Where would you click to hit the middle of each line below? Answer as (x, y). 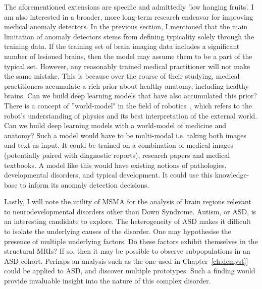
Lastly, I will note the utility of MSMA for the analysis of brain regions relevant (128, 201)
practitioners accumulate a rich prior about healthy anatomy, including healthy (126, 85)
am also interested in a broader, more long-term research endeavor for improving (129, 16)
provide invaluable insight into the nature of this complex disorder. (108, 281)
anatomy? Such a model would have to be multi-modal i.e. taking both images (125, 135)
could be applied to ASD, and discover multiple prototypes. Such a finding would (130, 271)
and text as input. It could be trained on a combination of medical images (119, 145)
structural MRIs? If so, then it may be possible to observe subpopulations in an (127, 251)
